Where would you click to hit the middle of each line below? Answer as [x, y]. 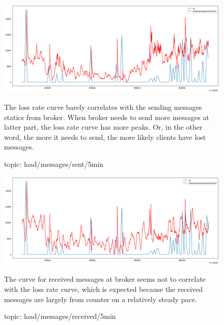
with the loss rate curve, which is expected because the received [104, 289]
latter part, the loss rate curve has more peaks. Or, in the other [103, 127]
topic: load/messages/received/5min [60, 316]
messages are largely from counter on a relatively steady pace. [101, 299]
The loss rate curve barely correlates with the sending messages [103, 107]
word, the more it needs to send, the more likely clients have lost [105, 137]
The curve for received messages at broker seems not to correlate [105, 279]
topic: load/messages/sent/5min [54, 164]
